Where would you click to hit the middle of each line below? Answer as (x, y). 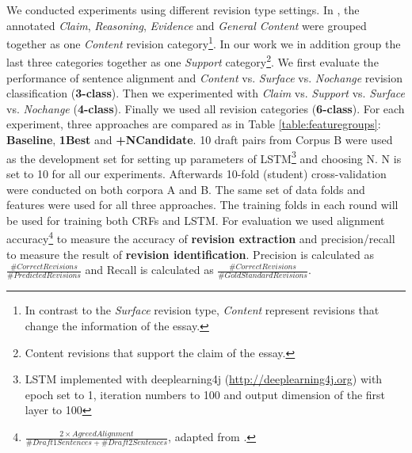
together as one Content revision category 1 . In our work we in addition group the (204, 42)
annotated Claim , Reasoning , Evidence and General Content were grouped (187, 25)
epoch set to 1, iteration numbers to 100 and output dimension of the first (205, 394)
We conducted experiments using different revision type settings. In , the (183, 10)
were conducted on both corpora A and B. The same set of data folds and (186, 189)
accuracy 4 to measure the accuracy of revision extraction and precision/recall (201, 237)
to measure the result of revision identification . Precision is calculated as (190, 254)
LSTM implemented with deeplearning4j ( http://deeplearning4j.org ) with (204, 379)
